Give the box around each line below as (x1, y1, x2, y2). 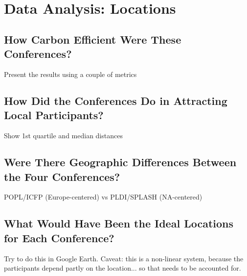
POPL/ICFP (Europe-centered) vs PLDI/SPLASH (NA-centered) (4, 192, 202, 202)
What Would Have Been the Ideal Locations (4, 216, 233, 231)
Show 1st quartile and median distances (4, 130, 123, 141)
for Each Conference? (4, 230, 114, 245)
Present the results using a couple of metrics (4, 69, 137, 79)
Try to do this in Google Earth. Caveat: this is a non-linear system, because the (4, 253, 244, 263)
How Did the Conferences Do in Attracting (4, 93, 227, 108)
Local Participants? (4, 107, 104, 123)
